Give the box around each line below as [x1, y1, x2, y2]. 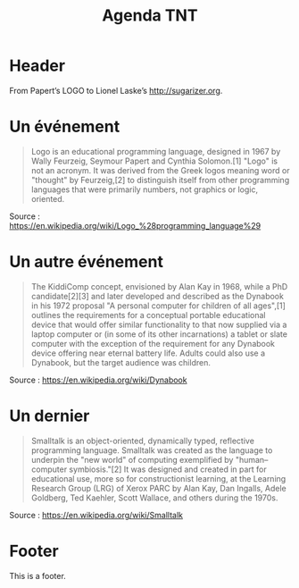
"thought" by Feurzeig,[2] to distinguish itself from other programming [30, 174, 290, 185]
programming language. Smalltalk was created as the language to [30, 444, 273, 456]
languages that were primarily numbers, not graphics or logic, [30, 184, 259, 195]
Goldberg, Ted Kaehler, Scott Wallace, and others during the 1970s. [30, 492, 278, 503]
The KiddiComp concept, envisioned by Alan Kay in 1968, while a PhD [30, 281, 288, 291]
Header [9, 55, 65, 76]
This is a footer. [9, 570, 67, 581]
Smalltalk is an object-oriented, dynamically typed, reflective [30, 435, 254, 446]
